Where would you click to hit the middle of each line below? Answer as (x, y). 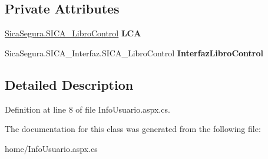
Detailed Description (69, 84)
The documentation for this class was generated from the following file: (133, 129)
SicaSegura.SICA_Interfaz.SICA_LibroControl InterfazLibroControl (134, 53)
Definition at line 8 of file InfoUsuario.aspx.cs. (87, 109)
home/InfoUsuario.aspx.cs (51, 148)
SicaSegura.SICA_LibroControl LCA (73, 33)
